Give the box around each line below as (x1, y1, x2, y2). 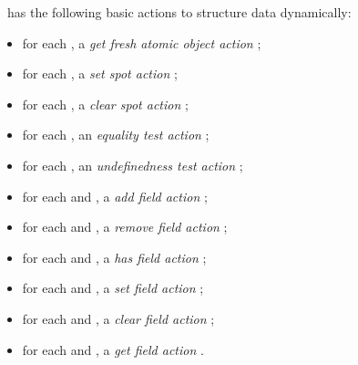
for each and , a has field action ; (22, 247, 207, 266)
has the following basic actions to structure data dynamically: (6, 3, 352, 21)
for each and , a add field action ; (22, 186, 208, 205)
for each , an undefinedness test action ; (22, 155, 243, 174)
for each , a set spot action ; (22, 64, 178, 83)
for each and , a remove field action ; (22, 217, 228, 236)
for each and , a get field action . (22, 339, 204, 359)
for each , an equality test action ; (22, 125, 210, 144)
